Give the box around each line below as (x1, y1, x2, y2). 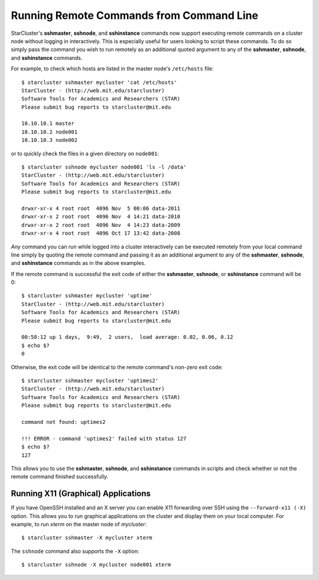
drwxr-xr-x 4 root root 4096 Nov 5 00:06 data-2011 (21, 205, 180, 212)
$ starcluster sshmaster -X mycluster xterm (21, 534, 153, 541)
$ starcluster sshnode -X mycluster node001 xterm (21, 562, 171, 568)
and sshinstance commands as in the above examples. (11, 260, 146, 267)
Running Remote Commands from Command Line (11, 9, 259, 22)
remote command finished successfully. (11, 473, 109, 480)
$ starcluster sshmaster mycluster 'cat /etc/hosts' (21, 79, 177, 86)
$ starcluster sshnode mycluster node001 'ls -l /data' (21, 164, 187, 171)
